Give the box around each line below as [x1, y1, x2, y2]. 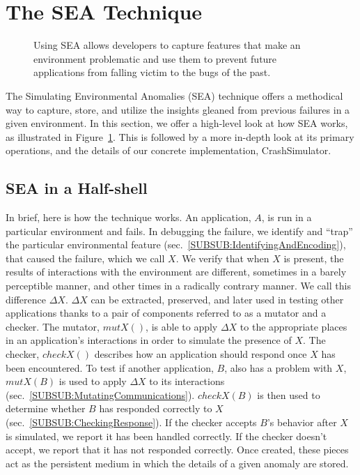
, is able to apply [146, 319, 218, 333]
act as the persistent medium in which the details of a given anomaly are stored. [6, 455, 349, 470]
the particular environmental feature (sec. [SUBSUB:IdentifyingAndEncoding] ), [6, 237, 346, 252]
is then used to [257, 387, 320, 402]
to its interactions [149, 374, 225, 389]
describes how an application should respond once [94, 347, 307, 361]
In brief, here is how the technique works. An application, [6, 210, 251, 225]
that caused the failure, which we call [6, 250, 165, 265]
